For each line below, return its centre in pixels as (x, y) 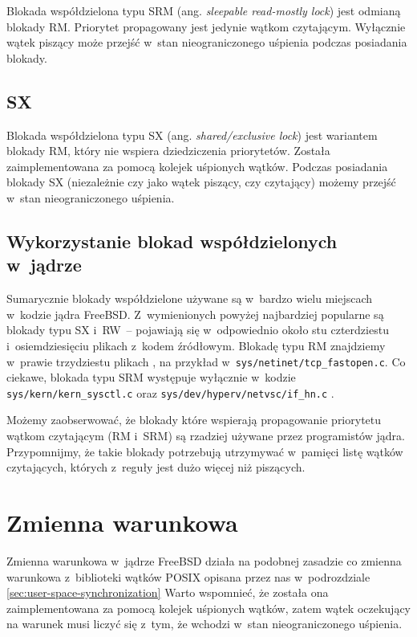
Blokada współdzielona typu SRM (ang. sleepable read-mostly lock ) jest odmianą (204, 10)
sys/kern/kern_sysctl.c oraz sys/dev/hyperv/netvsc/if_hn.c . (170, 392)
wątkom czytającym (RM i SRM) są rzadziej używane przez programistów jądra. (206, 436)
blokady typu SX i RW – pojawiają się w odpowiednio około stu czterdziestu (198, 330)
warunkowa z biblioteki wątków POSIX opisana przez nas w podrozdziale (188, 576)
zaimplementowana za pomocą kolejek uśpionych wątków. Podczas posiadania (197, 166)
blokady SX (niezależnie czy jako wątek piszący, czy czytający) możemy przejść (201, 182)
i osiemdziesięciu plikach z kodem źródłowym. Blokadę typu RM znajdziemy (196, 345)
